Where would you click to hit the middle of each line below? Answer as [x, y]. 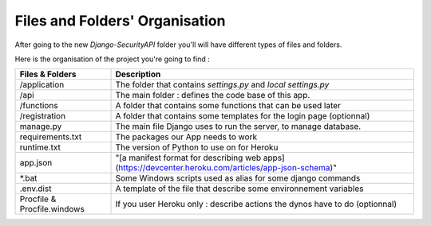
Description [138, 74]
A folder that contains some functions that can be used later [228, 106]
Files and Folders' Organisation [120, 21]
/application [42, 85]
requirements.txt [51, 137]
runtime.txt [40, 147]
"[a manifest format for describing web [188, 158]
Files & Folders [48, 74]
